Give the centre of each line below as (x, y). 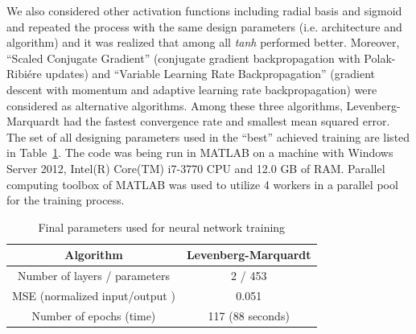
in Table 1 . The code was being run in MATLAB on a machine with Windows (200, 153)
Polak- (380, 58)
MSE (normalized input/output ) (94, 295)
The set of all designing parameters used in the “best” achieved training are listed (208, 136)
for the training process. (66, 200)
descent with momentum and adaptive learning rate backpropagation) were (192, 89)
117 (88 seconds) (249, 315)
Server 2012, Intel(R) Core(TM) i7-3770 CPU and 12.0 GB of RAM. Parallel (196, 168)
